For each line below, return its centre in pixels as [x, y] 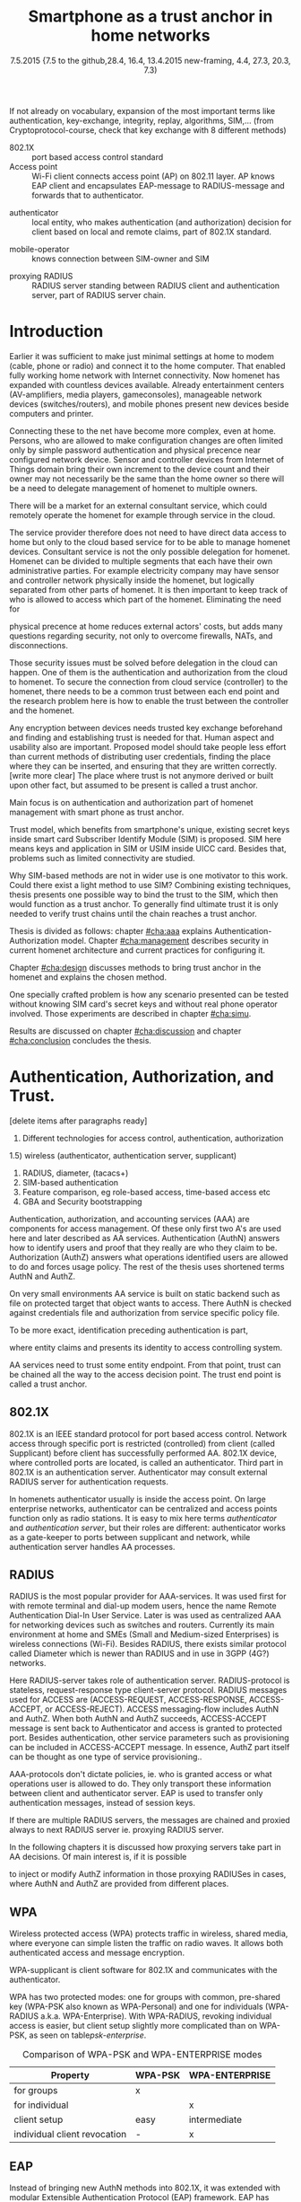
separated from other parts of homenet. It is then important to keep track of [149, 589]
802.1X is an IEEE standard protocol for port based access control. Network [148, 1433]
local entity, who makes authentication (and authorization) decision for [162, 222]
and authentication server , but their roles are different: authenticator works [148, 1528]
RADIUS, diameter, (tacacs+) [75, 1173]
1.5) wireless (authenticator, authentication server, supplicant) [123, 1155]
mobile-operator [39, 249]
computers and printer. [52, 413]
